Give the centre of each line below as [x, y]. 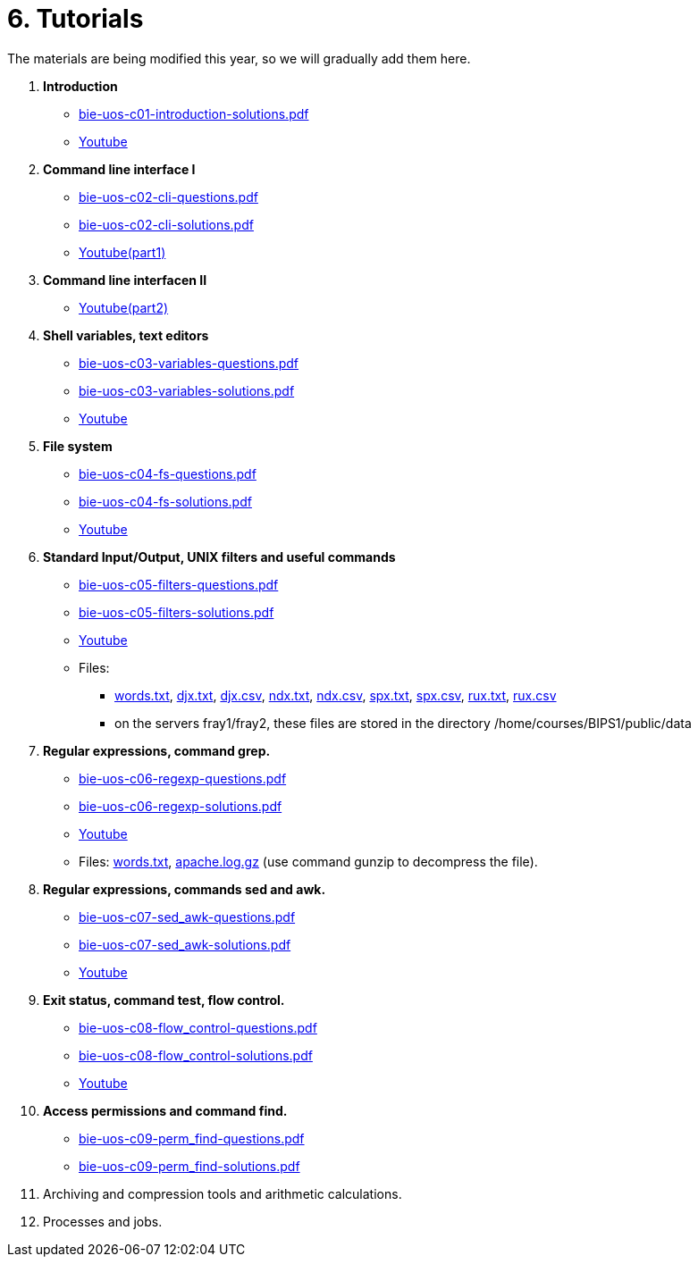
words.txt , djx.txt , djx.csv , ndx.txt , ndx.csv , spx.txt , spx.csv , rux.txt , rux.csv [336, 695]
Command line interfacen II [125, 280]
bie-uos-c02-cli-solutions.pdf [166, 224]
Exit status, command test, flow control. [164, 1000]
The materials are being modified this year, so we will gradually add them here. [239, 58]
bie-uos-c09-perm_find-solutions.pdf [189, 1166]
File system [78, 446]
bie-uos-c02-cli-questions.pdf [168, 197]
